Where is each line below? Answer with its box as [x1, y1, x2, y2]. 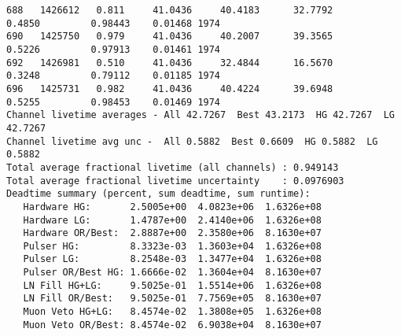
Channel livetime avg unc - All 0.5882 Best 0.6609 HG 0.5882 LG [6, 135, 378, 147]
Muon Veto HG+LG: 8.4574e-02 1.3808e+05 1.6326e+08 [23, 306, 322, 318]
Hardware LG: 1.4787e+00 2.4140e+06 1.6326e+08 [23, 214, 322, 226]
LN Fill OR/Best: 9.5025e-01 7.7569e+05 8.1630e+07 [23, 293, 322, 305]
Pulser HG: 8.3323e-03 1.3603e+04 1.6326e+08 [23, 240, 322, 252]
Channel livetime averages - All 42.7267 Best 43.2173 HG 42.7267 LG [6, 109, 395, 121]
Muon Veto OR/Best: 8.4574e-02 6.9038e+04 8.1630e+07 [23, 319, 322, 330]
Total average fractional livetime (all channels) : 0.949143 [6, 161, 339, 173]
